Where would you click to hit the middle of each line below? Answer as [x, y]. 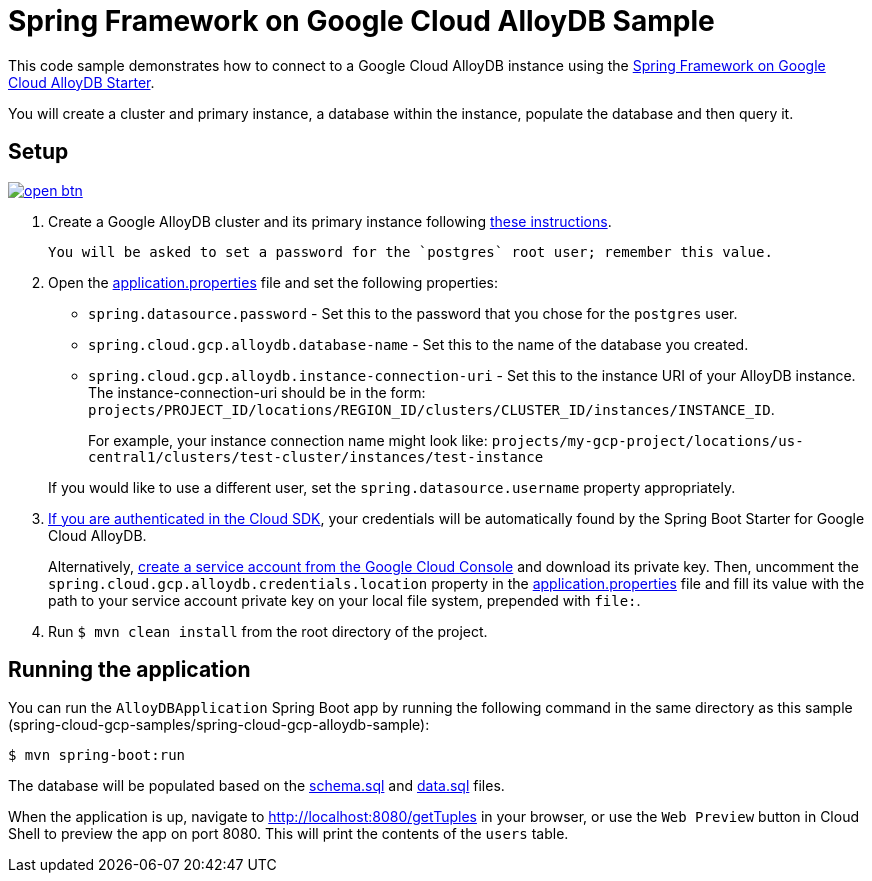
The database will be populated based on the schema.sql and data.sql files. [256, 786]
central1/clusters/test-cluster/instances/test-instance [316, 456]
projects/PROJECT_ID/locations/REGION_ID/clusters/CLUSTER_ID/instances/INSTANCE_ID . [431, 409]
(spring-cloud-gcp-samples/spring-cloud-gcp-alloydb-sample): [219, 725]
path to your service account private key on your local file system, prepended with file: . [344, 600]
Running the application [129, 670]
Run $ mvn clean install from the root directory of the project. [268, 631]
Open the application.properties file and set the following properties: [273, 282]
